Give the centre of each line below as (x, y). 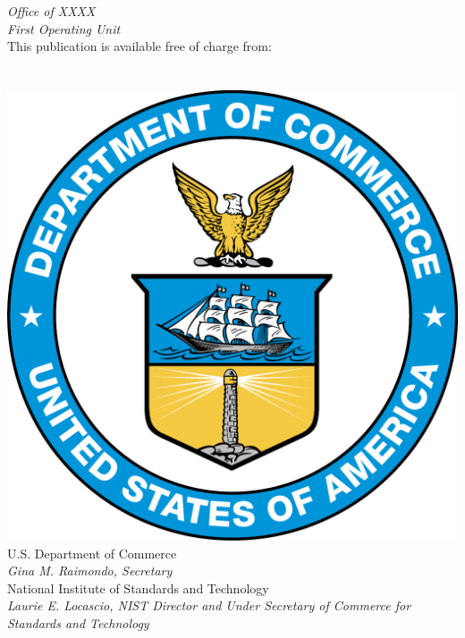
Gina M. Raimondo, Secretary (90, 571)
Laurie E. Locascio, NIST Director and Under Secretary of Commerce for (209, 605)
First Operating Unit (64, 28)
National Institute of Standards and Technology (138, 588)
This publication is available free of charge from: (139, 46)
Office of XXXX (51, 11)
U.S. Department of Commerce (92, 553)
